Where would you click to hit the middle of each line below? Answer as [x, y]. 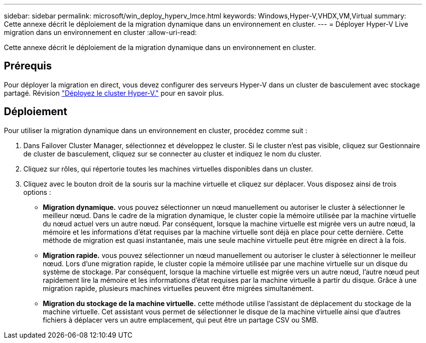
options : [37, 192]
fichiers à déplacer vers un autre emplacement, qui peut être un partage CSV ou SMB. [181, 320]
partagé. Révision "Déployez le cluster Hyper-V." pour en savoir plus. [114, 93]
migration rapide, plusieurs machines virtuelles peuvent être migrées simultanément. [178, 288]
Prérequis [28, 66]
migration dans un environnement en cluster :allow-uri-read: [100, 32]
